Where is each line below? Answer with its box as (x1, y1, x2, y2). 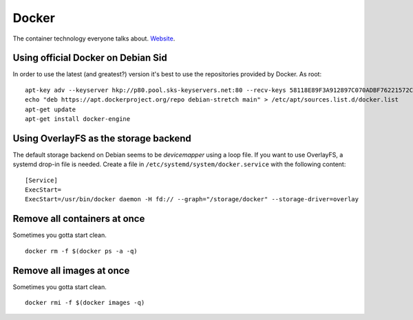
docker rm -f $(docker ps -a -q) (25, 247, 138, 255)
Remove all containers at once (12, 213, 145, 225)
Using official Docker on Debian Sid (12, 52, 168, 64)
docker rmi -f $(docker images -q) (25, 299, 145, 307)
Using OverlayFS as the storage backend (12, 133, 192, 144)
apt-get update (25, 105, 76, 113)
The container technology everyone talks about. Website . (12, 34, 176, 43)
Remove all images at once (12, 264, 130, 276)
